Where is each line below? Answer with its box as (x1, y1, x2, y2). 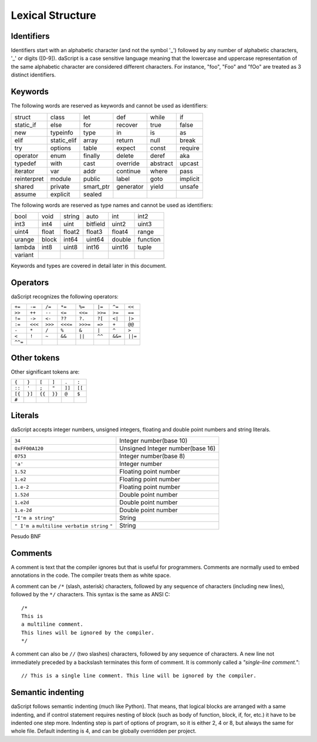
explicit (50, 190, 70, 198)
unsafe (179, 182, 199, 190)
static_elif (50, 136, 77, 144)
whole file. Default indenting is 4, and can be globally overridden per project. (11, 727, 197, 734)
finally (83, 152, 100, 160)
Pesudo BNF (11, 533, 41, 540)
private (50, 182, 70, 190)
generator (116, 182, 144, 190)
